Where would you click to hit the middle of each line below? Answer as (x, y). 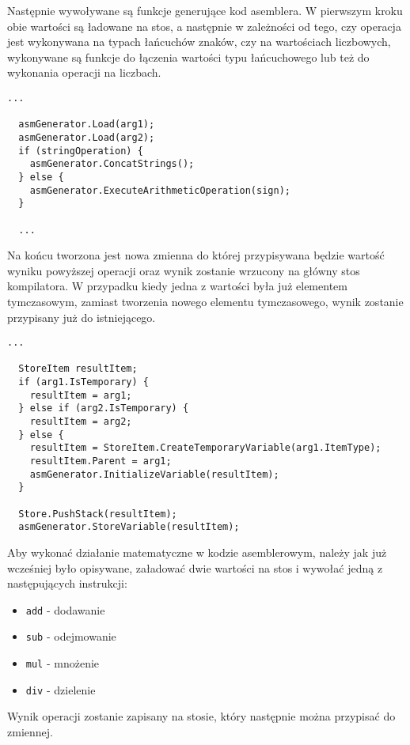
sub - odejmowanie (71, 636)
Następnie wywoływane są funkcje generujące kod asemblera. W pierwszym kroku (205, 10)
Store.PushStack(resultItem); (98, 514)
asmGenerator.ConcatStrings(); (112, 164)
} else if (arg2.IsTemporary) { (104, 408)
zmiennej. (30, 732)
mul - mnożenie (63, 663)
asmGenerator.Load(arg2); (87, 137)
